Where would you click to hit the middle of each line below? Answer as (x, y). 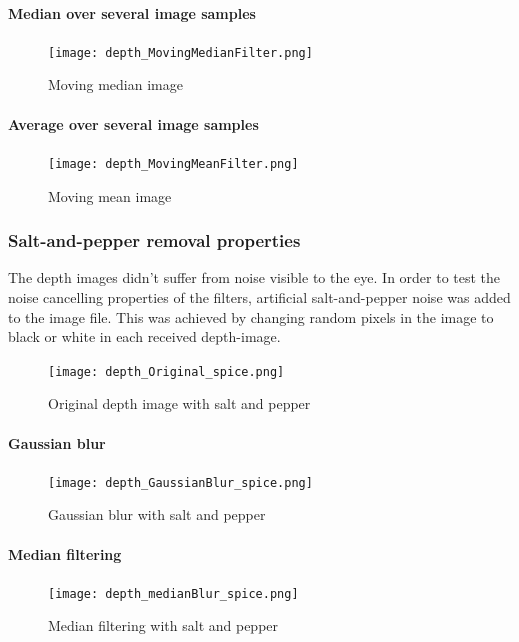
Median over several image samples (132, 12)
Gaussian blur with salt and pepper (157, 514)
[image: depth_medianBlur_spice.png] (173, 593)
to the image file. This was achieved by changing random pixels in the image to (251, 316)
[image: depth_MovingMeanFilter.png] (173, 163)
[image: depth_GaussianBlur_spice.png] (180, 482)
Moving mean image (110, 195)
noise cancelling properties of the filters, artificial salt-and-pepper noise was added (259, 296)
